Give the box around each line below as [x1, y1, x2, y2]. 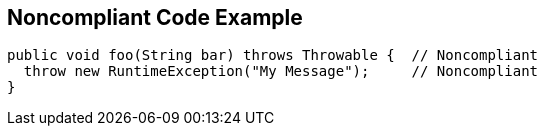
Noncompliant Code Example [7, 5, 303, 30]
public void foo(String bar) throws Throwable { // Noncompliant [7, 47, 539, 64]
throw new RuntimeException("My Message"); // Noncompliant [23, 63, 539, 80]
